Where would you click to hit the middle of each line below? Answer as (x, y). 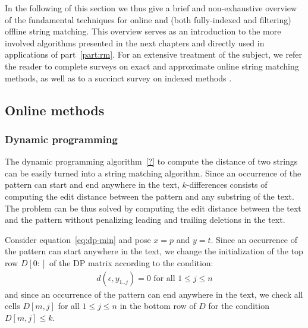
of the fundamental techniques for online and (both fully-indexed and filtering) (148, 19)
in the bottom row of (158, 306)
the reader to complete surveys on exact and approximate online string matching (152, 66)
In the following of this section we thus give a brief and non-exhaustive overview (151, 8)
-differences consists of (227, 184)
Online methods (55, 110)
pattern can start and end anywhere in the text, (92, 184)
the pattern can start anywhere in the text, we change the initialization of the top (154, 251)
